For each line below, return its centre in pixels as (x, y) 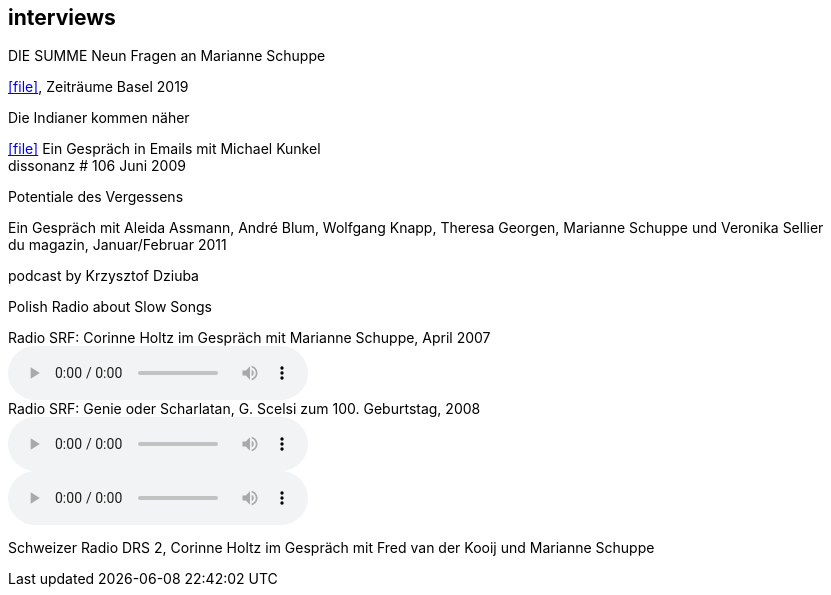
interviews (62, 17)
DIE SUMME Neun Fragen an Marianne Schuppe (167, 56)
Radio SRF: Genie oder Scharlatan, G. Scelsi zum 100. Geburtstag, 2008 (244, 409)
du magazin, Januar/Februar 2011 (117, 245)
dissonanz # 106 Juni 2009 (97, 166)
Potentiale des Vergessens (96, 197)
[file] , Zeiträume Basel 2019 (98, 87)
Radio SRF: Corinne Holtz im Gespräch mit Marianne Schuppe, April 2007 (249, 338)
